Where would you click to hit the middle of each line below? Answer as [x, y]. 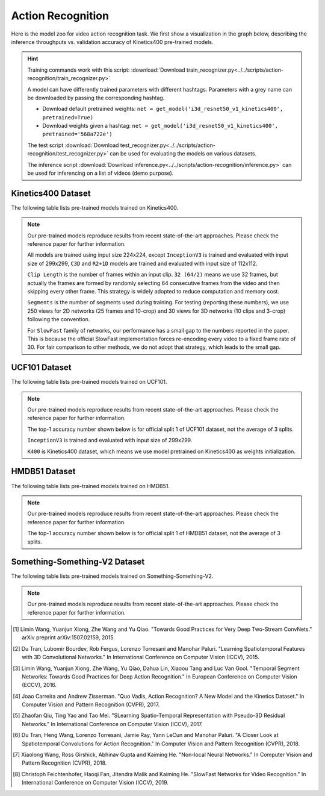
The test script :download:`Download [73, 145]
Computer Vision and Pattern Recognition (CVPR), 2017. [91, 704]
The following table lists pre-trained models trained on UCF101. [89, 382]
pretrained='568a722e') [77, 134]
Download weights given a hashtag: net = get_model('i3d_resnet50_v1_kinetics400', [160, 126]
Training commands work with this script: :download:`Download [107, 70]
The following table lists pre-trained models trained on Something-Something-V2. [112, 576]
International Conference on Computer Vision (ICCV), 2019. [95, 783]
